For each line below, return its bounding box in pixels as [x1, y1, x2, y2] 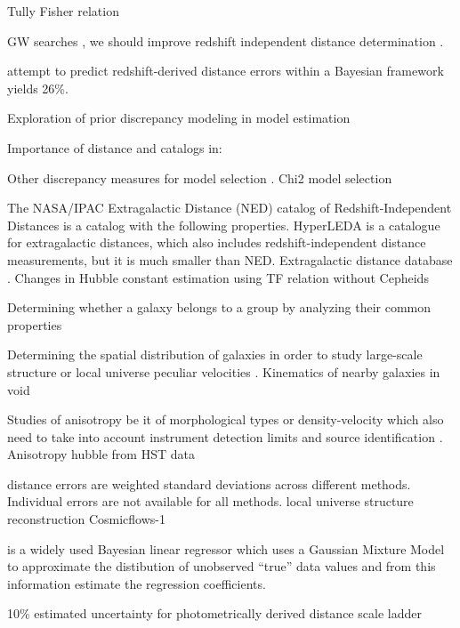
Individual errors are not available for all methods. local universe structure [7, 492, 414, 511]
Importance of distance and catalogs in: [7, 138, 222, 157]
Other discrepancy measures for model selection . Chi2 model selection [7, 168, 392, 187]
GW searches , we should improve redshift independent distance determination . [7, 31, 444, 50]
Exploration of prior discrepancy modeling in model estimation [7, 109, 351, 127]
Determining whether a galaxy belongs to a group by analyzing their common [7, 298, 432, 317]
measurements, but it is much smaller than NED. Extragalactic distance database [7, 250, 453, 269]
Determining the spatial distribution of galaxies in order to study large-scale [7, 345, 423, 364]
